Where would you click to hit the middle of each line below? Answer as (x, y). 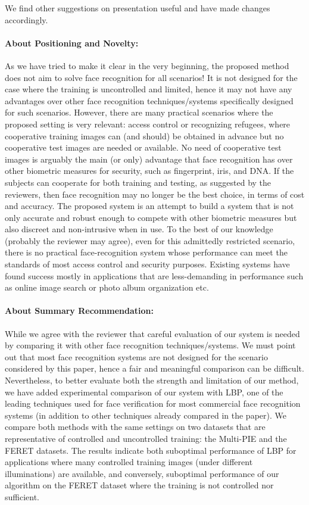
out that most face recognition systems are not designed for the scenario (136, 356)
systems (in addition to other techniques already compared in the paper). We (146, 415)
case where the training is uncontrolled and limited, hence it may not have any (149, 89)
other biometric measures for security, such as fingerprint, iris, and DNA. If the (149, 171)
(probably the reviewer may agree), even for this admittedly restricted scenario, (150, 240)
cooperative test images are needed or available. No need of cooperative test (143, 147)
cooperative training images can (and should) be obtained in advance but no (144, 135)
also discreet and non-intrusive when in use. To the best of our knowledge (139, 229)
